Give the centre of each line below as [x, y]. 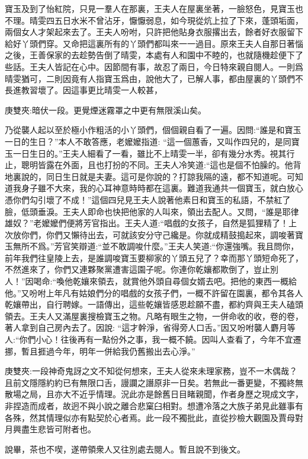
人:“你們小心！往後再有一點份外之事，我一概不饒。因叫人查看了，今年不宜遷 [153, 339]
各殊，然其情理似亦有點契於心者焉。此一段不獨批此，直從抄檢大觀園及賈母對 [154, 417]
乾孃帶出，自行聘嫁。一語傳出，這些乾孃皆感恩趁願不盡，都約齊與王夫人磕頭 [154, 304]
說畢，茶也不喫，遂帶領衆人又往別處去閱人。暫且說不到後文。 [125, 449]
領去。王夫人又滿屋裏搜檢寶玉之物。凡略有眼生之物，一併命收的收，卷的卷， [154, 316]
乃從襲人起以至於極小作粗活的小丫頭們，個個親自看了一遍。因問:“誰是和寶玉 [153, 130]
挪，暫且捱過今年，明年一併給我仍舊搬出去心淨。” [100, 351]
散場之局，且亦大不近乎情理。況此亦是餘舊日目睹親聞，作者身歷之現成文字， [154, 394]
